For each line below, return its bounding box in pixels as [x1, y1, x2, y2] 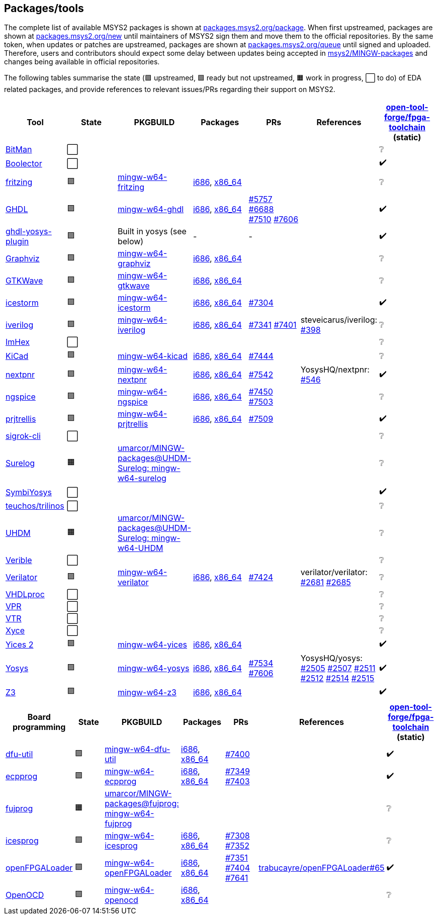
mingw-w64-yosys [117, 663, 190, 674]
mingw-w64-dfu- [105, 744, 170, 755]
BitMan [6, 144, 32, 155]
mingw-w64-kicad [117, 350, 188, 361]
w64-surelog [117, 473, 166, 484]
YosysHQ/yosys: [300, 653, 363, 664]
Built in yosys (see [117, 226, 187, 237]
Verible [6, 555, 32, 566]
